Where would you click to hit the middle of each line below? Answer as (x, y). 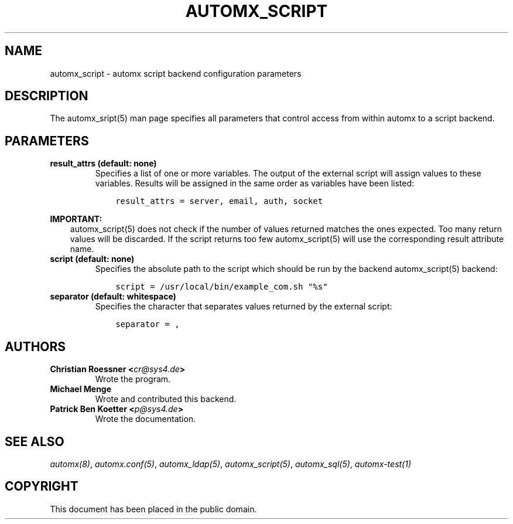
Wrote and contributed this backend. (166, 399)
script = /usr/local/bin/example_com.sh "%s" (222, 287)
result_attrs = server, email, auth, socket (219, 201)
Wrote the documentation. (146, 419)
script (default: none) (92, 259)
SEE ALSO (35, 441)
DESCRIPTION (47, 96)
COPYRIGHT (42, 486)
